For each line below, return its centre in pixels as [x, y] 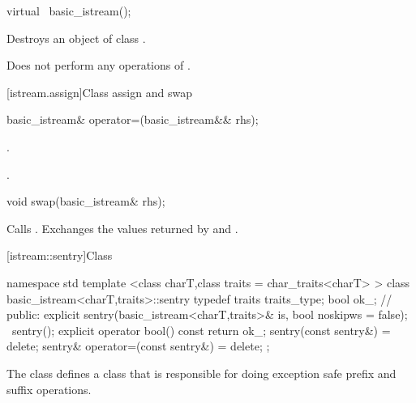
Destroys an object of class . [76, 38]
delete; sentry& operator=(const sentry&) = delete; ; [138, 346]
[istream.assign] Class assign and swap [99, 92]
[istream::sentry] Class [60, 255]
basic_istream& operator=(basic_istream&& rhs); [133, 119]
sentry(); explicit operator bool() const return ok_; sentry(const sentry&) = [201, 330]
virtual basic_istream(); [69, 11]
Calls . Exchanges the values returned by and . [122, 228]
